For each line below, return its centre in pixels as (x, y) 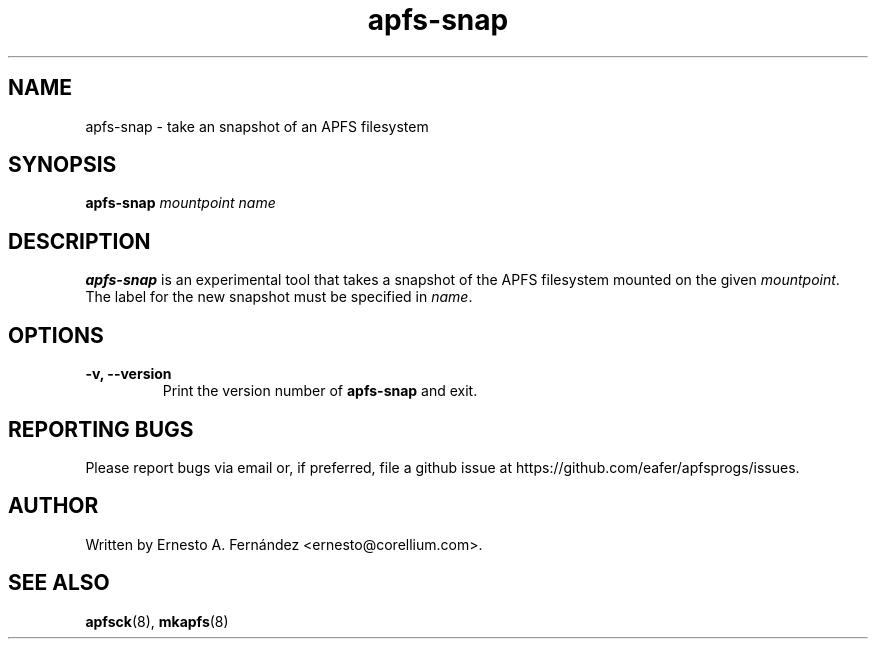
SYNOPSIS (62, 165)
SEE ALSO (59, 583)
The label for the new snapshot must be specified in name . (279, 297)
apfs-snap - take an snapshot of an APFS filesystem (257, 126)
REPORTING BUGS (101, 429)
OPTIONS (56, 335)
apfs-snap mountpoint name (180, 203)
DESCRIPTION (79, 241)
